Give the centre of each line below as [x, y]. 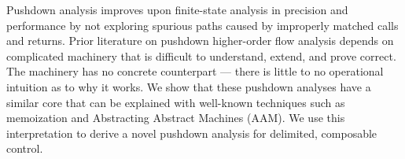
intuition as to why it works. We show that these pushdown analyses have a [189, 86]
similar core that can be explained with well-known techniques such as [176, 102]
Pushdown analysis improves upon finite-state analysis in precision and [177, 9]
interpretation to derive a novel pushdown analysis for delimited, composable [192, 133]
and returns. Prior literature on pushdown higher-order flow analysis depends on [200, 41]
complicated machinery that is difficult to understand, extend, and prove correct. [201, 55]
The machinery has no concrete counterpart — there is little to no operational [195, 71]
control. [25, 148]
